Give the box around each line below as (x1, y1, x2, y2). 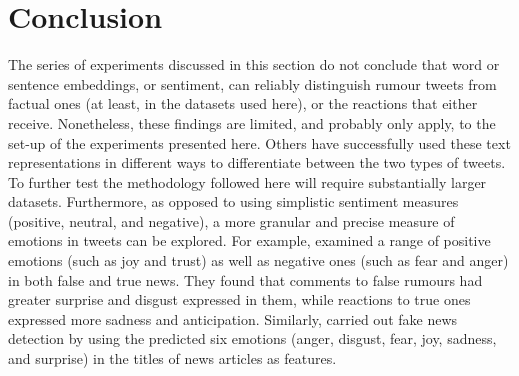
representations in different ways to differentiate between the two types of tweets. (8, 152, 506, 173)
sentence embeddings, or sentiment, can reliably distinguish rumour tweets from (8, 73, 497, 94)
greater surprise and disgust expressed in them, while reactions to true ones (8, 289, 471, 310)
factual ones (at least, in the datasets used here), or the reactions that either (8, 93, 478, 114)
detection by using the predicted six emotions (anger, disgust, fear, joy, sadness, (8, 328, 497, 349)
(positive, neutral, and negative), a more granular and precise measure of (8, 210, 455, 231)
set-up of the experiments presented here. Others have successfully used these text (8, 132, 511, 153)
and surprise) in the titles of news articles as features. (8, 348, 337, 369)
